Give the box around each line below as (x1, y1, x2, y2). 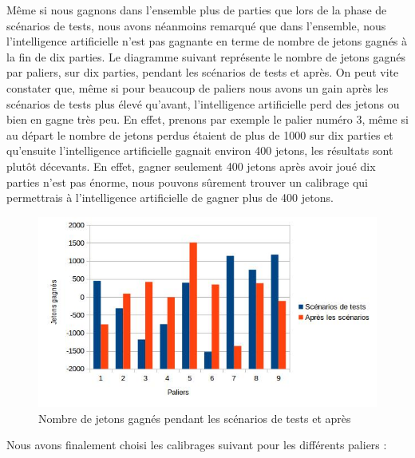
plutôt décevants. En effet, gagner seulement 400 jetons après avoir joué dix (6, 157, 376, 174)
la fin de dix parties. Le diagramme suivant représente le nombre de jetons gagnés (6, 48, 406, 65)
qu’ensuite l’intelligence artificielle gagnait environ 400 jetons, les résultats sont (6, 142, 393, 159)
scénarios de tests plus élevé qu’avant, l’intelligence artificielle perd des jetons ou (6, 95, 400, 112)
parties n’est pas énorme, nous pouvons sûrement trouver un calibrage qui (6, 173, 368, 190)
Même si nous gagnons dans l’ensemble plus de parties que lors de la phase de (6, 2, 387, 18)
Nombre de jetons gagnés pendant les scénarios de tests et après (38, 409, 351, 426)
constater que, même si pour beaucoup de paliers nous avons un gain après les (6, 79, 389, 96)
